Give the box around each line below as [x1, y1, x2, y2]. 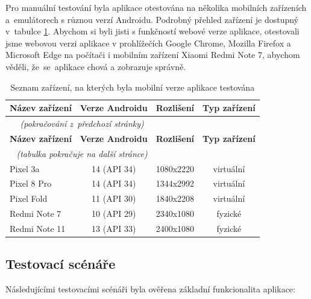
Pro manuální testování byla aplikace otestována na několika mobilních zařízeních [5, 1, 307, 13]
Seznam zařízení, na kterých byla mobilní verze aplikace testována [10, 80, 255, 93]
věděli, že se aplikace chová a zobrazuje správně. [5, 60, 186, 72]
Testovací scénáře [5, 254, 116, 273]
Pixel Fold [10, 192, 48, 205]
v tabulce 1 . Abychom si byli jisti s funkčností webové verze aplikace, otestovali [5, 25, 300, 37]
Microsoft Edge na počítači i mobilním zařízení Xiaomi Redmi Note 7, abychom [5, 48, 300, 61]
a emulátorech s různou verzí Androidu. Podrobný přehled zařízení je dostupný [5, 13, 299, 25]
